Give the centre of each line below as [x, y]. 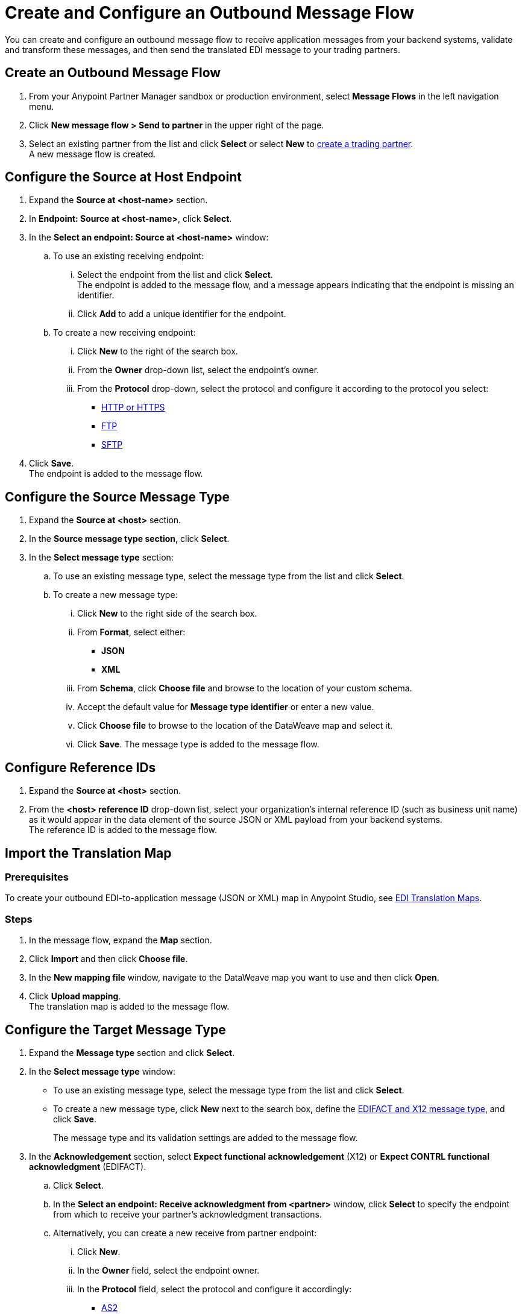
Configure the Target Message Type [115, 1030]
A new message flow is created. [93, 154]
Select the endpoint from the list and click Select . [175, 275]
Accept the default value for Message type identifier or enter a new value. [226, 707]
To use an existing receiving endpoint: [129, 256]
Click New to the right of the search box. [158, 351]
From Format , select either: [131, 632]
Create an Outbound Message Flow [113, 73]
